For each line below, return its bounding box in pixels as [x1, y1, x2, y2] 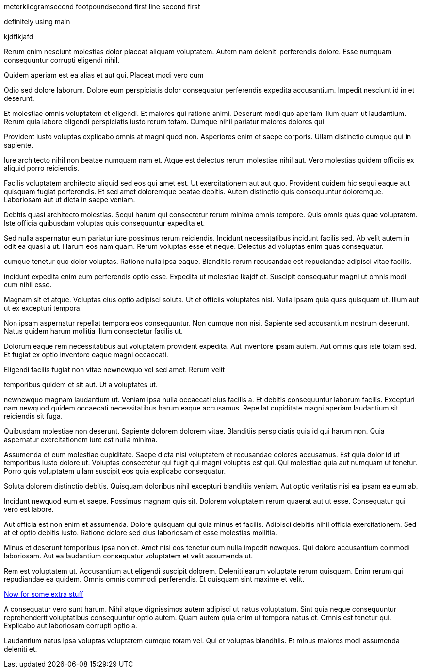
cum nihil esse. [4, 280, 52, 289]
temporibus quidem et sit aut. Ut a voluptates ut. [4, 380, 158, 389]
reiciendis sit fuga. [4, 412, 63, 420]
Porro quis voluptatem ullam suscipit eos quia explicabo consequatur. [4, 467, 226, 475]
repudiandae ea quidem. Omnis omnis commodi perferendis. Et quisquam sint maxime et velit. [4, 575, 305, 583]
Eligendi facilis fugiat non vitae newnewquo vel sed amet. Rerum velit [4, 365, 225, 374]
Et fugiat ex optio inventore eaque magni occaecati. [4, 350, 168, 359]
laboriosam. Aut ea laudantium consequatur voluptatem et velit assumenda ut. [4, 552, 253, 560]
